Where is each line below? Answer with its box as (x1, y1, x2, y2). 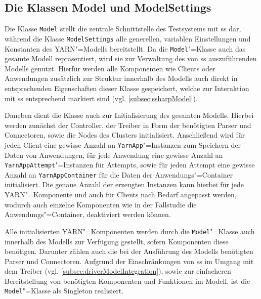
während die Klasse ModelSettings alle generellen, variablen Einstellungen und (5, 33, 251, 44)
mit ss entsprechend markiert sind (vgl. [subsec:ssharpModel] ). (5, 93, 198, 103)
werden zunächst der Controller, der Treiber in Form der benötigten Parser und (5, 119, 251, 130)
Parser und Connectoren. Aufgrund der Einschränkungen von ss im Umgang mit (5, 255, 254, 266)
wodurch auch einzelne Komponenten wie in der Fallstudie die (5, 199, 197, 209)
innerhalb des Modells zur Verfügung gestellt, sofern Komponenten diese (5, 236, 229, 246)
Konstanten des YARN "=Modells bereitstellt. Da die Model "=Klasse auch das (5, 43, 246, 54)
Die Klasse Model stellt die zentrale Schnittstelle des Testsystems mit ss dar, (5, 23, 241, 34)
